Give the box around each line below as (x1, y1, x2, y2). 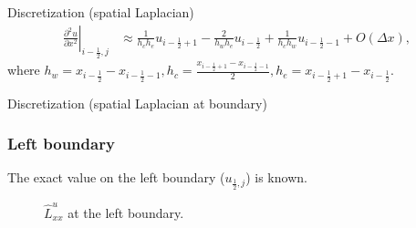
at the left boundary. (68, 202, 184, 222)
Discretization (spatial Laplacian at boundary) (7, 93, 267, 112)
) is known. (245, 168, 307, 187)
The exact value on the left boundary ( (7, 168, 225, 187)
